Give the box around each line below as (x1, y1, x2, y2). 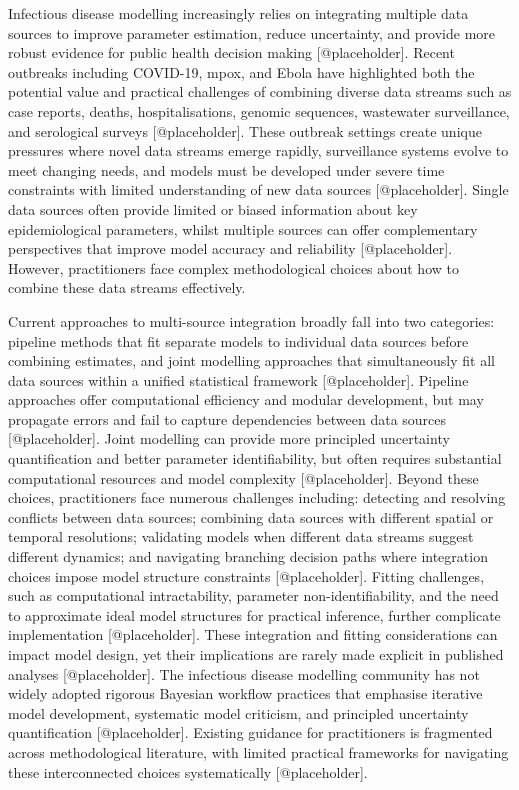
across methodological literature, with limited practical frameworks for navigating (8, 741, 509, 762)
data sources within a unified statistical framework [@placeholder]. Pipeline (8, 369, 469, 390)
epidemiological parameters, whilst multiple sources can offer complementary (8, 218, 478, 239)
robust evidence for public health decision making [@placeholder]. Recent (8, 42, 455, 63)
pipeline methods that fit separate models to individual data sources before (8, 330, 469, 351)
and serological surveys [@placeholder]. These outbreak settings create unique (8, 120, 482, 141)
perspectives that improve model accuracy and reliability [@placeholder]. (8, 238, 453, 259)
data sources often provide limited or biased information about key (8, 198, 418, 219)
